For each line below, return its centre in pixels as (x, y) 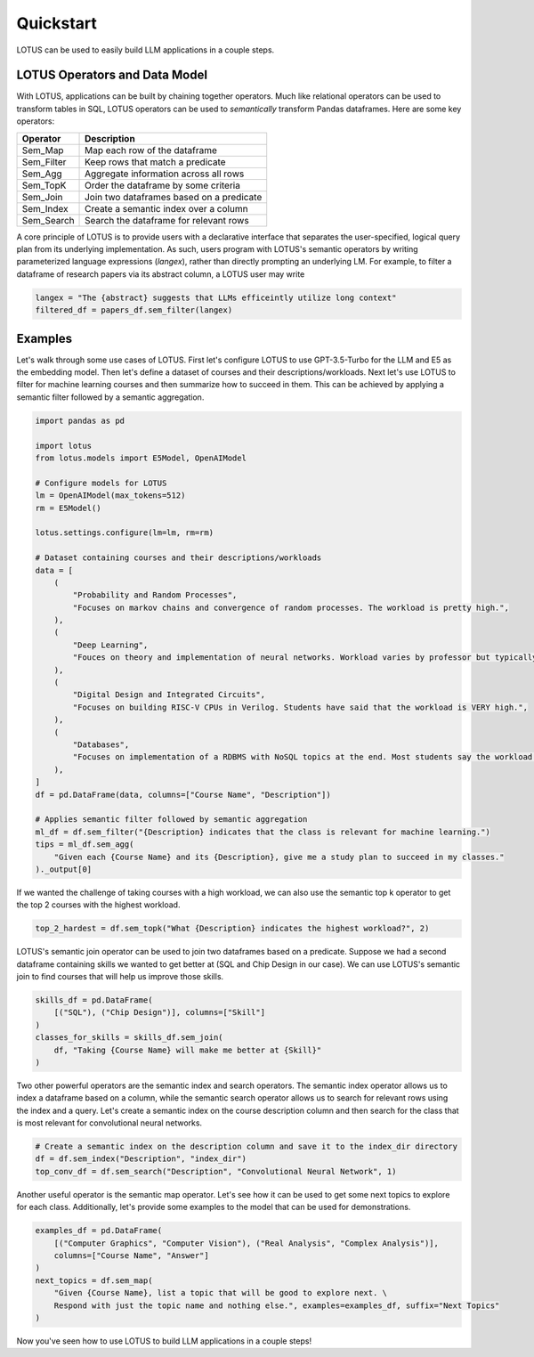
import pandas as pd (80, 420)
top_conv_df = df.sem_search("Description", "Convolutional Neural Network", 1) (216, 1171)
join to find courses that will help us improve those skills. (120, 977)
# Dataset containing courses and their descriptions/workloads (178, 558)
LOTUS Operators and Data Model (112, 75)
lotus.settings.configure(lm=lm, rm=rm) (124, 533)
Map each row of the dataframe (151, 150)
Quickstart (57, 23)
